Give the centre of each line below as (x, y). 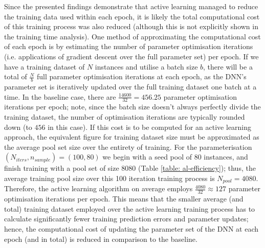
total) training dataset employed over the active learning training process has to (130, 208)
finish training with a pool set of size (62, 168)
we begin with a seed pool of (147, 157)
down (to (18, 127)
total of (16, 76)
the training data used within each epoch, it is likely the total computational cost (132, 16)
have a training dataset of (45, 66)
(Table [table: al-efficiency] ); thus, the (197, 168)
